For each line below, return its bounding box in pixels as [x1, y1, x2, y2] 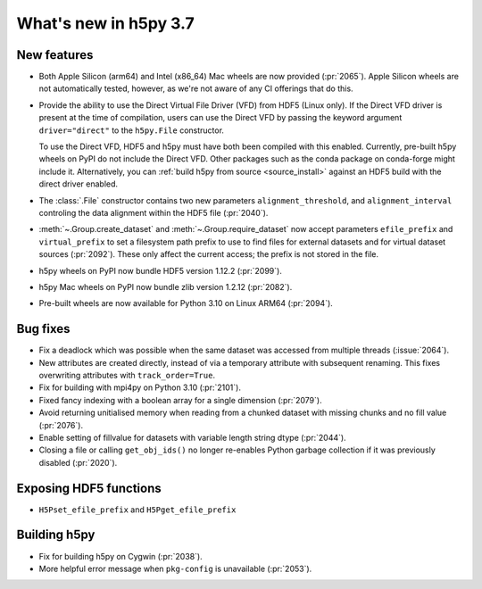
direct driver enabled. [38, 178, 119, 189]
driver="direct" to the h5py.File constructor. [38, 125, 225, 136]
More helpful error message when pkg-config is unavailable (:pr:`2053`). [38, 563, 312, 574]
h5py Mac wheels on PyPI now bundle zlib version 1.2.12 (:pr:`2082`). [38, 281, 293, 292]
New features [16, 47, 94, 62]
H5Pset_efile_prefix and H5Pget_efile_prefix [38, 504, 237, 515]
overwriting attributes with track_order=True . [38, 370, 216, 380]
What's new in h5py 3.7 [16, 13, 195, 33]
